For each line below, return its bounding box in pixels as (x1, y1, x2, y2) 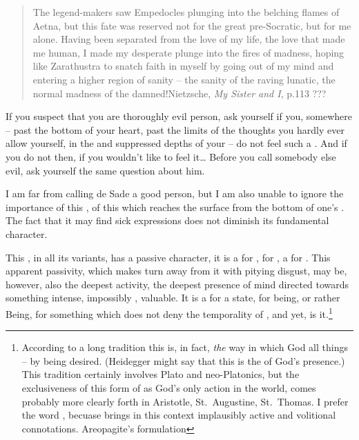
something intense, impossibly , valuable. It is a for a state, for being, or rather (6, 290, 340, 305)
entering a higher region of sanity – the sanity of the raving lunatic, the (32, 72, 336, 86)
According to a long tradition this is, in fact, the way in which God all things (21, 340, 348, 354)
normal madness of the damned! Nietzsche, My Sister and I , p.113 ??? (32, 86, 327, 100)
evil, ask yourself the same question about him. (6, 163, 205, 177)
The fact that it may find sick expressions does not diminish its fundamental (6, 213, 329, 228)
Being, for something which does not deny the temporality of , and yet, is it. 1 (6, 304, 333, 321)
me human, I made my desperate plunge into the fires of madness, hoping (32, 45, 345, 59)
